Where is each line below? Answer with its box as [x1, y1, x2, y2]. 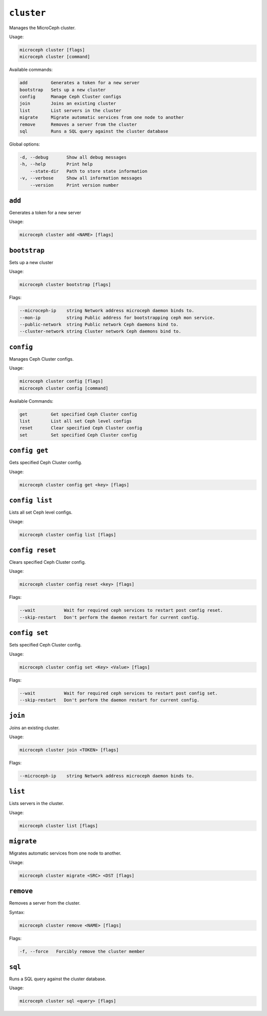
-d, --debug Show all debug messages [19, 154, 127, 160]
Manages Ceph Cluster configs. [9, 356, 74, 362]
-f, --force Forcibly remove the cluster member [19, 949, 145, 954]
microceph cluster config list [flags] [19, 532, 116, 537]
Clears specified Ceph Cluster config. [9, 559, 86, 565]
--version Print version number [30, 182, 119, 188]
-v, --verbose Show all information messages [19, 175, 142, 181]
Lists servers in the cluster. [9, 801, 64, 806]
